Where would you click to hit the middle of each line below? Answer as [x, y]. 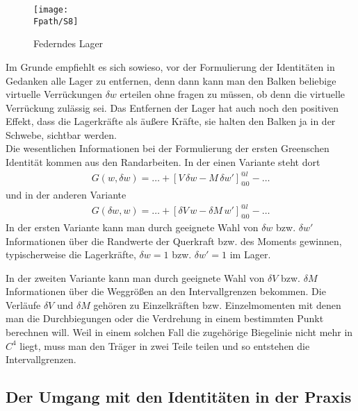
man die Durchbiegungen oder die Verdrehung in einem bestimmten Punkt [165, 318]
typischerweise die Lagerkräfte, [71, 254]
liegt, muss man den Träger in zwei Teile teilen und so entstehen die [165, 345]
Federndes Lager [68, 43]
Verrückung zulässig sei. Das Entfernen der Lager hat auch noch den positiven [172, 107]
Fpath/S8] [56, 21]
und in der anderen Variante [66, 194]
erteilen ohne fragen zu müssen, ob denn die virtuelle [232, 94]
